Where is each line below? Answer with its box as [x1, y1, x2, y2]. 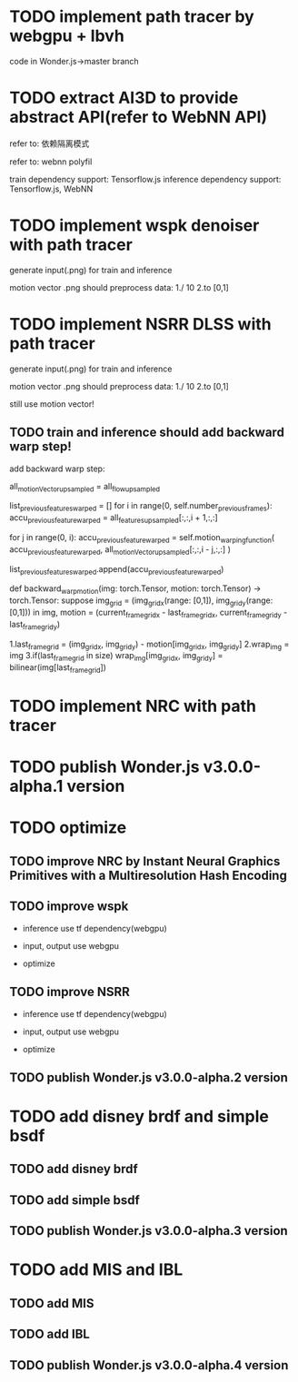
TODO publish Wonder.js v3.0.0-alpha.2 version [9, 1070, 289, 1085]
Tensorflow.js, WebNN [9, 183, 94, 194]
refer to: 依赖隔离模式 [9, 138, 90, 149]
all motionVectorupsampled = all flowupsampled [9, 480, 161, 494]
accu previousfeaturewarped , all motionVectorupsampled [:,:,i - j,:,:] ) [9, 543, 232, 557]
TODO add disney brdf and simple [9, 1106, 270, 1127]
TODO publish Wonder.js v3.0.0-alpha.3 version [9, 1223, 288, 1239]
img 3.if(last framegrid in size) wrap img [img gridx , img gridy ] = [9, 650, 223, 664]
